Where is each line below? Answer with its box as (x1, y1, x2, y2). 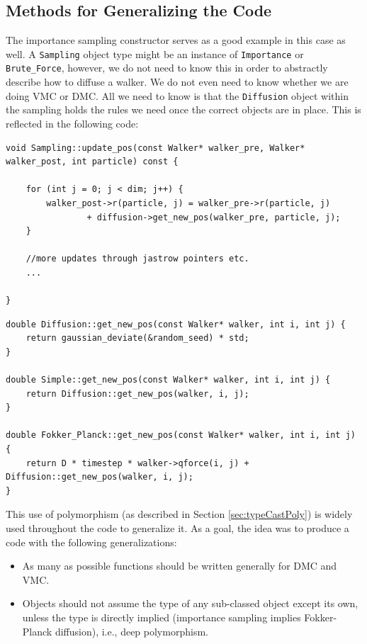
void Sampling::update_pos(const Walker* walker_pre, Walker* (6, 142, 305, 153)
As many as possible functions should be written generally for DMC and (22, 558, 337, 573)
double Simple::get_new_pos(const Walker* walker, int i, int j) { (6, 375, 331, 385)
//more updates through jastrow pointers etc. (26, 254, 249, 264)
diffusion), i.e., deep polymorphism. (55, 623, 208, 638)
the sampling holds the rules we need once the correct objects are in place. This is (6, 102, 361, 117)
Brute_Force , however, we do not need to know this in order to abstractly (6, 60, 328, 75)
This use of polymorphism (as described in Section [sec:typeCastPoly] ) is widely (6, 507, 353, 521)
